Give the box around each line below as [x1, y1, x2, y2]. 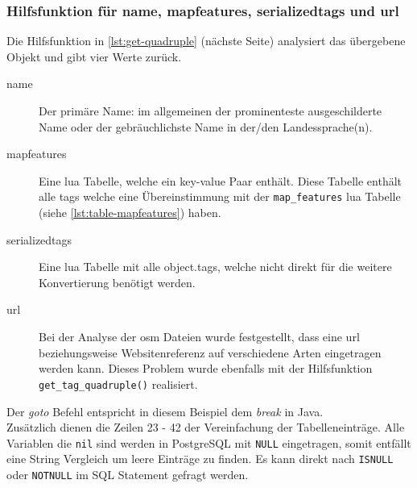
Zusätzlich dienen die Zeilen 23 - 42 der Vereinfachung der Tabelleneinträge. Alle [6, 419, 405, 436]
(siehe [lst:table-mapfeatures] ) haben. [39, 204, 221, 221]
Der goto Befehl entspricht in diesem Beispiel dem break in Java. [6, 402, 324, 419]
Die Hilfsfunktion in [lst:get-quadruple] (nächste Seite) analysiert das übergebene [6, 32, 406, 49]
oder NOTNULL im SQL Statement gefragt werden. [6, 466, 249, 482]
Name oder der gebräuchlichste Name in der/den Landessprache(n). [39, 118, 373, 135]
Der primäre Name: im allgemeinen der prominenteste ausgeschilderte [39, 102, 382, 119]
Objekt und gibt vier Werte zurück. [6, 48, 182, 65]
